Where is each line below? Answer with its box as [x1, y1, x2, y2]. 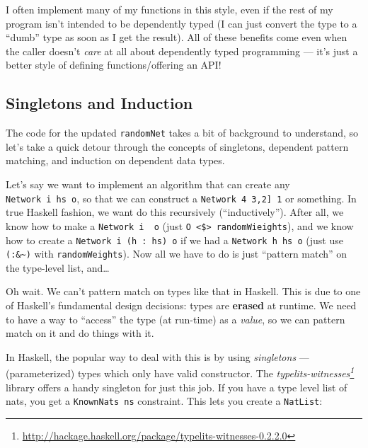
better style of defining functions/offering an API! [6, 57, 222, 72]
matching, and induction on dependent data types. [6, 153, 225, 168]
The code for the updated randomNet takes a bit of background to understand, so [6, 125, 359, 140]
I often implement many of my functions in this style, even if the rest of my [6, 2, 333, 16]
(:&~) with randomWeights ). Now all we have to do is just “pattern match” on [6, 246, 347, 261]
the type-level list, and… [6, 260, 110, 275]
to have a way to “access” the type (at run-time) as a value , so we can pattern [6, 311, 345, 326]
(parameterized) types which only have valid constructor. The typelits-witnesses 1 [6, 364, 355, 381]
